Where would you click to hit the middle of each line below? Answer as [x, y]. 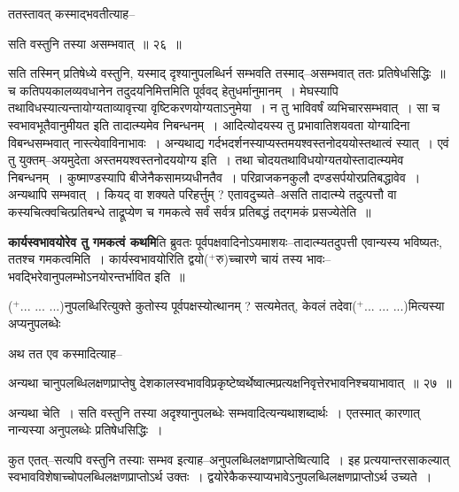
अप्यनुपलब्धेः [35, 323]
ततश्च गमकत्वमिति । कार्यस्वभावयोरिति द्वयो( [109, 259]
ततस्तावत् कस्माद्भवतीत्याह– [72, 13]
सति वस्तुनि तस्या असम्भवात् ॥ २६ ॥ [95, 43]
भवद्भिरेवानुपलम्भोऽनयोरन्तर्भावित [79, 276]
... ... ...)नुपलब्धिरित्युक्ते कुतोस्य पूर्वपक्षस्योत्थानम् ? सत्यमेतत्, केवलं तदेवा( [188, 306]
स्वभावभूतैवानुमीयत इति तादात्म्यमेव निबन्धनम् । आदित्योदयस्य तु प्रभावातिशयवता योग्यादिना [209, 124]
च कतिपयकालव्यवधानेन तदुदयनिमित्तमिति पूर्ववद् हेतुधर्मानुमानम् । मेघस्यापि [173, 90]
